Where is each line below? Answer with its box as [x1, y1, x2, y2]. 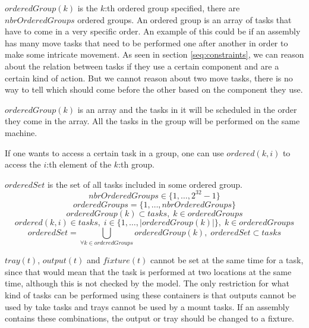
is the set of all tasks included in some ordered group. [47, 178, 242, 190]
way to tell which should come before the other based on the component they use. [5, 83, 303, 96]
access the [5, 158, 41, 171]
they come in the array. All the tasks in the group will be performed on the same [5, 115, 300, 127]
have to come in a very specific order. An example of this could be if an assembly [5, 25, 301, 37]
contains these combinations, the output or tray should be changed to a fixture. [5, 312, 294, 324]
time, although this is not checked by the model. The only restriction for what [5, 277, 290, 289]
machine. [5, 126, 37, 138]
